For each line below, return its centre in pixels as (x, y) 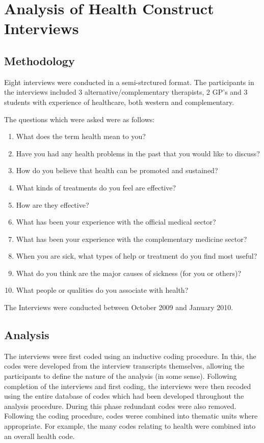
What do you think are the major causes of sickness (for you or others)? (129, 273)
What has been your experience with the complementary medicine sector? (131, 239)
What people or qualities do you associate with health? (102, 290)
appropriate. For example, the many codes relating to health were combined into (130, 426)
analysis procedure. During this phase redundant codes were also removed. (120, 406)
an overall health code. (39, 436)
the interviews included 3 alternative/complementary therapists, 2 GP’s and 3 (126, 92)
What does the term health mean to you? (81, 136)
